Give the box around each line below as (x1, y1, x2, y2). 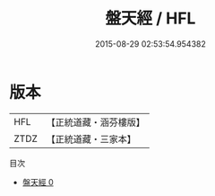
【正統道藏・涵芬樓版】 (46, 116, 146, 129)
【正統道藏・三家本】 (46, 132, 137, 145)
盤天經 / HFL (105, 8, 196, 29)
